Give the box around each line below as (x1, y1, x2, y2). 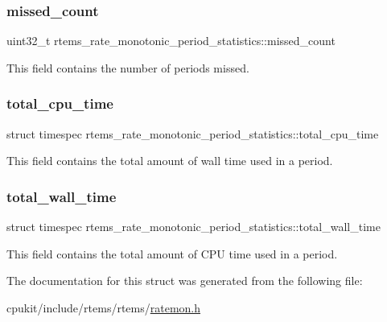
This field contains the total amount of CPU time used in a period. (6, 245, 338, 262)
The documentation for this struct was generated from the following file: (6, 272, 363, 289)
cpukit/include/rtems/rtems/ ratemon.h (6, 299, 201, 316)
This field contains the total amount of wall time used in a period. (6, 152, 333, 169)
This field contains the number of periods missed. (6, 59, 249, 76)
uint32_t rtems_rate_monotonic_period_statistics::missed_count (6, 32, 336, 49)
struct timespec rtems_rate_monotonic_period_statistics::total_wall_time (6, 218, 381, 235)
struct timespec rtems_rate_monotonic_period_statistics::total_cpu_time (6, 125, 379, 142)
